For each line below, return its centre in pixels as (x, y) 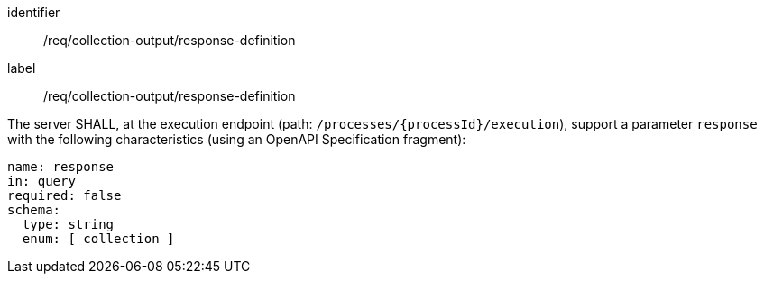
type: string (68, 224)
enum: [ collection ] (98, 239)
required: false (64, 195)
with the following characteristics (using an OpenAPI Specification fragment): (237, 139)
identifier (34, 12)
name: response (61, 167)
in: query (41, 181)
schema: (34, 210)
